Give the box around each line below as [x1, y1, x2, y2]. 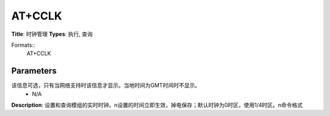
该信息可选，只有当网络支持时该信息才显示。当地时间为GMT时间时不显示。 [11, 82, 201, 89]
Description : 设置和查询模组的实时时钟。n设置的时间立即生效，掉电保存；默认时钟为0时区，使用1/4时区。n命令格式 [11, 101, 303, 109]
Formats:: [11, 41, 35, 49]
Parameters [11, 66, 57, 76]
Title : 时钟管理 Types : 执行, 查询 [11, 30, 93, 38]
